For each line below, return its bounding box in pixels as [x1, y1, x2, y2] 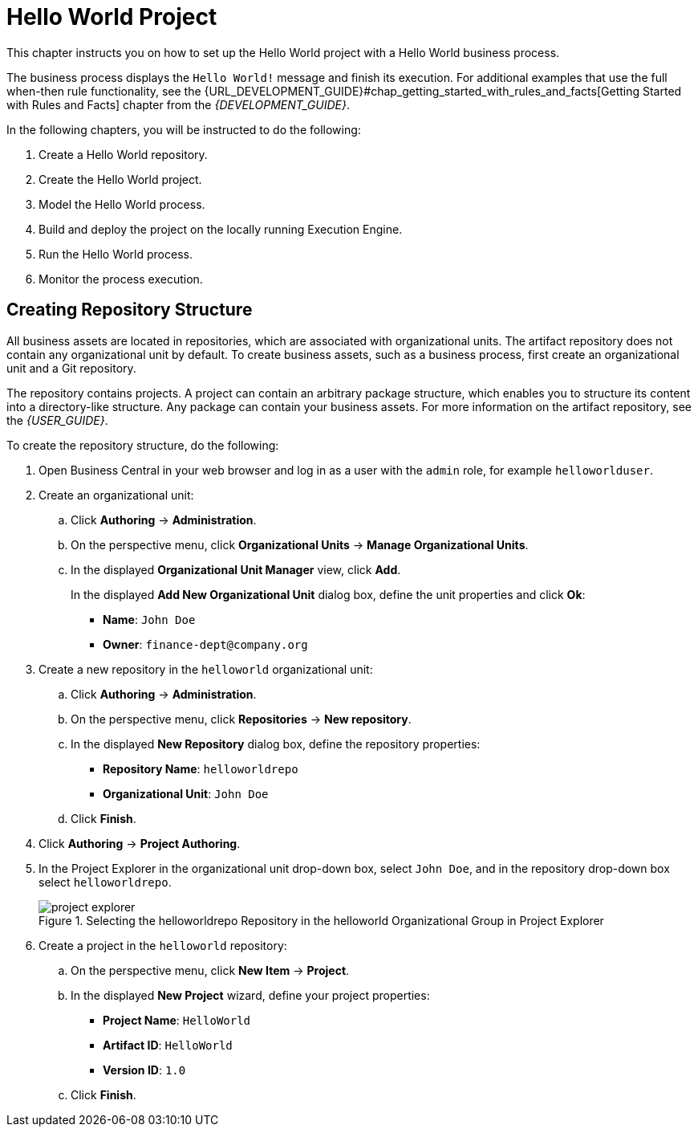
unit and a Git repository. [6, 361, 136, 375]
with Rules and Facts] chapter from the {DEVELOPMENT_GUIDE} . [6, 97, 351, 112]
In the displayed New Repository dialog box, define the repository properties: [71, 736, 481, 751]
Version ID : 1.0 [103, 1062, 186, 1077]
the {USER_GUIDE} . [6, 413, 108, 427]
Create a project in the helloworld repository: [39, 938, 287, 952]
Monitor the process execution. [39, 271, 203, 286]
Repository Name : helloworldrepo [103, 761, 298, 776]
